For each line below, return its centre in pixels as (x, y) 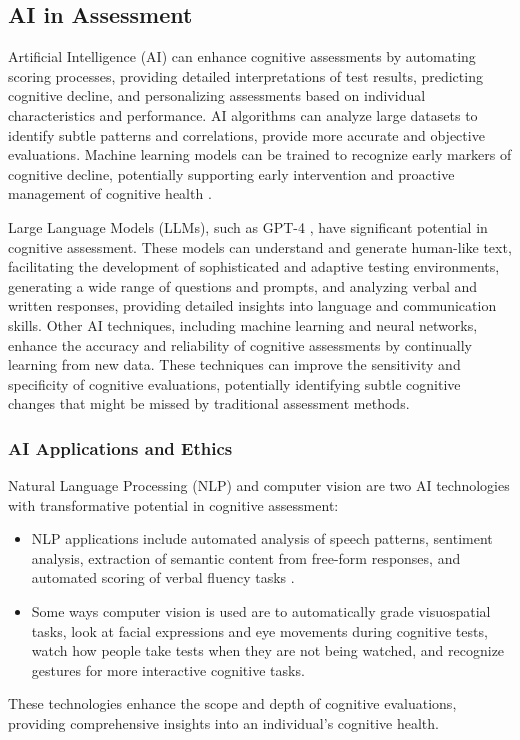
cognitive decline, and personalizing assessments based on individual (217, 95)
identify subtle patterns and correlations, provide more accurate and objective (246, 134)
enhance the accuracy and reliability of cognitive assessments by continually (240, 344)
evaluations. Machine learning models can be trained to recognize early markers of (260, 154)
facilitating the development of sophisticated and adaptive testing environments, (254, 266)
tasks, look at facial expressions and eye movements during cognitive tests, (259, 630)
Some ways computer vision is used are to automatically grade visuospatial (261, 611)
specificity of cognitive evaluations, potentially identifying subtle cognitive (234, 383)
